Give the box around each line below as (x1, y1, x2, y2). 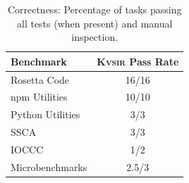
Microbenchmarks (11, 159, 87, 174)
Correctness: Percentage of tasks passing (7, 2, 182, 16)
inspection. (71, 30, 118, 44)
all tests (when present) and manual (16, 15, 173, 30)
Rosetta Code (11, 72, 70, 87)
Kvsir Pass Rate (97, 53, 179, 68)
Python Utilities (11, 107, 80, 122)
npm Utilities (11, 89, 68, 104)
